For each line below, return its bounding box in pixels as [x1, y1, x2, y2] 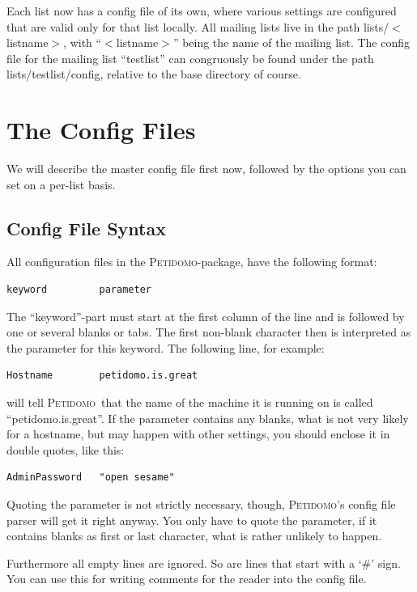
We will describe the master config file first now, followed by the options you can [6, 160, 406, 177]
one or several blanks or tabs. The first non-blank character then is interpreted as [6, 323, 411, 340]
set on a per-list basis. [6, 175, 116, 192]
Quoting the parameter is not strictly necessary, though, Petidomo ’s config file [6, 496, 396, 513]
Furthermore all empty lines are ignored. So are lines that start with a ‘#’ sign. [6, 554, 401, 571]
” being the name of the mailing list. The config [172, 34, 410, 51]
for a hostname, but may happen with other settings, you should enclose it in [6, 425, 390, 442]
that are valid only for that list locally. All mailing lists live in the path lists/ [6, 18, 389, 35]
